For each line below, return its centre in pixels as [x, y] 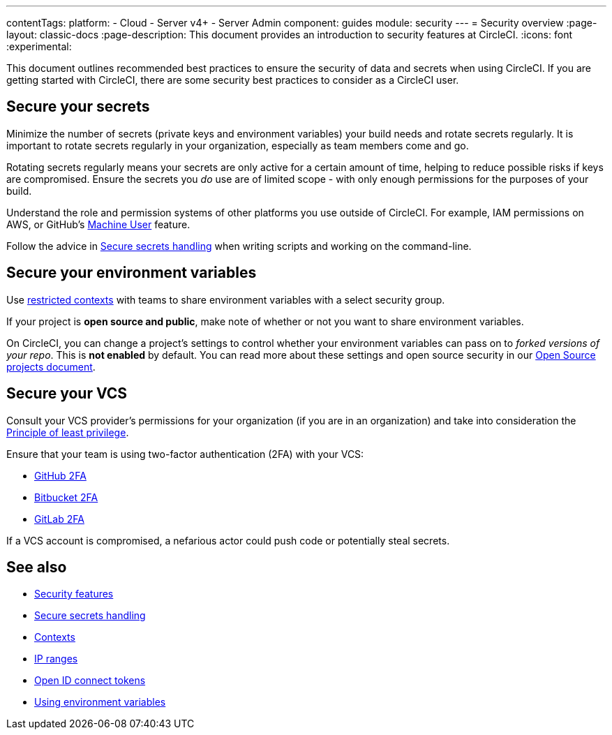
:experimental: [39, 46]
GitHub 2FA [60, 475]
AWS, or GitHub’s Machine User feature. [98, 224]
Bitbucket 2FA [66, 497]
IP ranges [56, 659]
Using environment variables [100, 702]
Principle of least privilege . [68, 432]
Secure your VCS [67, 394]
